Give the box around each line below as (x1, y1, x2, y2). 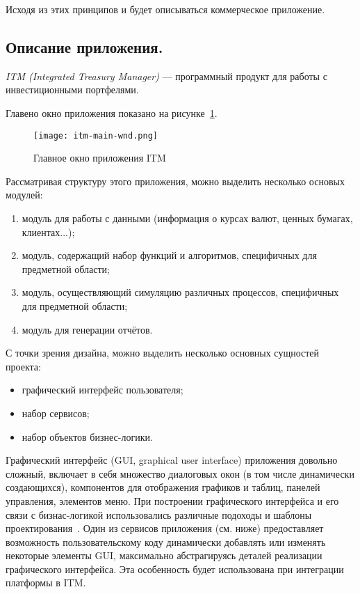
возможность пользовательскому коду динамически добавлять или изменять (6, 534, 326, 549)
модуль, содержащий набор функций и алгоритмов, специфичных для (22, 248, 317, 263)
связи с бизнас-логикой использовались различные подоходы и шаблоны (6, 507, 312, 522)
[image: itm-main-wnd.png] (33, 130, 158, 141)
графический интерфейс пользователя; (22, 382, 183, 397)
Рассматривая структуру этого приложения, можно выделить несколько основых (6, 173, 345, 188)
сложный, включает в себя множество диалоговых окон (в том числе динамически (6, 466, 354, 480)
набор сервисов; (22, 405, 90, 420)
